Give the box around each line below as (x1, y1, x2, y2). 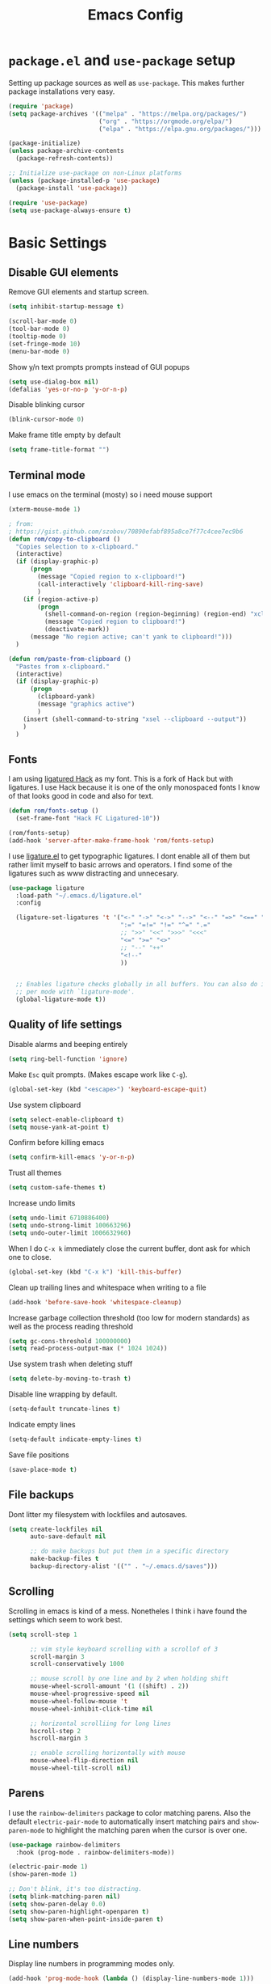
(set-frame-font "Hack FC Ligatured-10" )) (15, 815, 161, 823)
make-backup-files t (29, 1555, 99, 1563)
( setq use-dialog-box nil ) (8, 378, 99, 386)
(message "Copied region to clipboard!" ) (44, 617, 186, 626)
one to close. (8, 1252, 52, 1261)
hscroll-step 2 (29, 1727, 81, 1735)
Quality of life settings (8, 1018, 123, 1032)
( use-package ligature (8, 884, 85, 892)
